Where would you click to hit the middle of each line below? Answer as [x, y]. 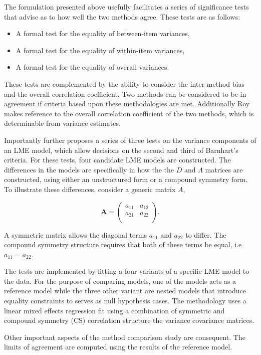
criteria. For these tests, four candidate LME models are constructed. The [117, 160]
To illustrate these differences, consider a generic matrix [90, 189]
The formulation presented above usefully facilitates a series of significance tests [126, 7]
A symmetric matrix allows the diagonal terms [75, 234]
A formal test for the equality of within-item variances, [100, 50]
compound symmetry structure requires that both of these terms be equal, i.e [123, 244]
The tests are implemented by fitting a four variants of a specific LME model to [127, 271]
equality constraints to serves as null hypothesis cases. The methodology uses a [125, 301]
